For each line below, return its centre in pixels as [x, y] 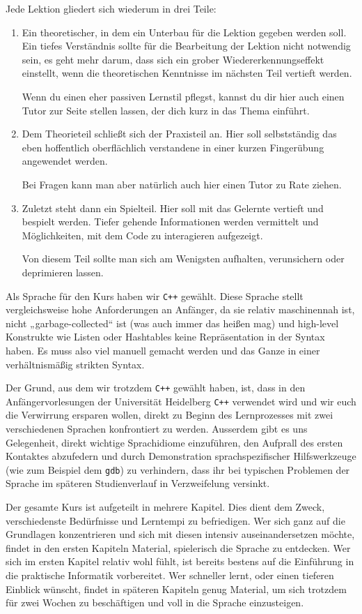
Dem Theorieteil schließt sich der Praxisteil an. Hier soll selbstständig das [179, 134]
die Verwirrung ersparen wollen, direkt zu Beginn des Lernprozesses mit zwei [170, 415]
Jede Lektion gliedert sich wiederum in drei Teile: [111, 8]
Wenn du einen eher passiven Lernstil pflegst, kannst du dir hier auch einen [183, 96]
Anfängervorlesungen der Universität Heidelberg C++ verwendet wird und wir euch [181, 401]
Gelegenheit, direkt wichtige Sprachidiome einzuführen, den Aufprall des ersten [174, 442]
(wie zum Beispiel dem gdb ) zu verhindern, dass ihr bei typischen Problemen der [178, 469]
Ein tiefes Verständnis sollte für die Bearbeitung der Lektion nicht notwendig [186, 46]
